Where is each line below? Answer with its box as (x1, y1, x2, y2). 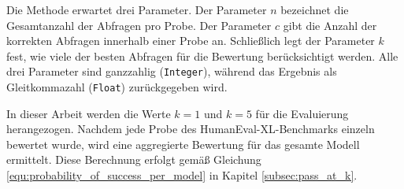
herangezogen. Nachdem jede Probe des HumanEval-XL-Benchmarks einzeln (6, 120, 375, 137)
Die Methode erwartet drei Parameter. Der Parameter (6, 2, 267, 17)
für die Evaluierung (255, 105, 349, 121)
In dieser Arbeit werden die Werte (6, 105, 171, 121)
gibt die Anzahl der (283, 17, 377, 33)
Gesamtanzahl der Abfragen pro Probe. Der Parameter (6, 17, 272, 33)
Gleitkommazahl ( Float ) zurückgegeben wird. (6, 79, 228, 95)
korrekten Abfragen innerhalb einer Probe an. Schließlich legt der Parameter (6, 32, 375, 49)
